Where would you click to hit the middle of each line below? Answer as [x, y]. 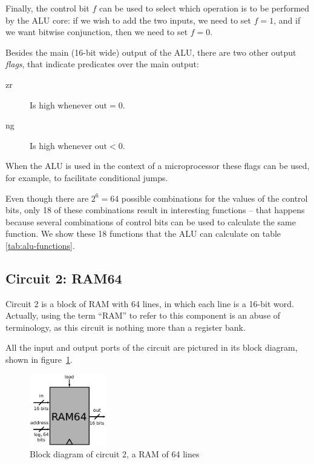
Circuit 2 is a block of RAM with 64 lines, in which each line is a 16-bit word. [150, 303]
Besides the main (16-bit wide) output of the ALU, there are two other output [151, 52]
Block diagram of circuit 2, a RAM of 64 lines [115, 454]
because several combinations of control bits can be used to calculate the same [151, 221]
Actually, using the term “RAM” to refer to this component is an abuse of [143, 315]
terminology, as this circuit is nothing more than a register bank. [126, 327]
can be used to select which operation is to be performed [204, 8]
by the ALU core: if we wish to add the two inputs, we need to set [129, 20]
